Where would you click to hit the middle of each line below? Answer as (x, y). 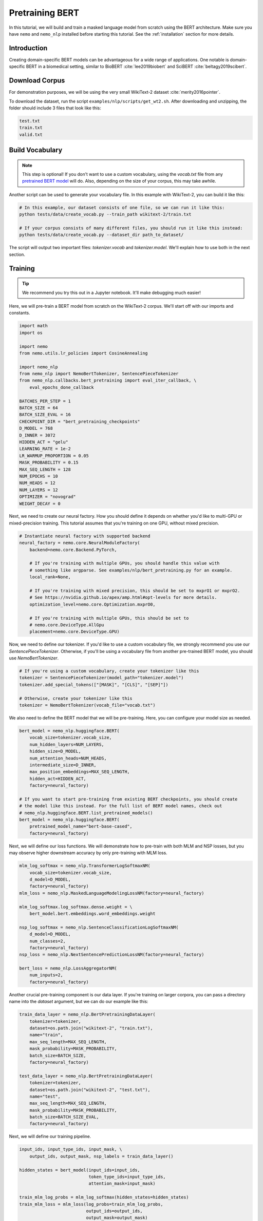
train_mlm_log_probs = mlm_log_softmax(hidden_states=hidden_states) (104, 1197)
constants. (19, 313)
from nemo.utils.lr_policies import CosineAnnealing (84, 353)
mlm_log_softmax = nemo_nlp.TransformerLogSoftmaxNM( (85, 866)
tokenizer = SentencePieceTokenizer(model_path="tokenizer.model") (102, 678)
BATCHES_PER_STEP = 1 (45, 401)
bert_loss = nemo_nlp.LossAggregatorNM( (68, 968)
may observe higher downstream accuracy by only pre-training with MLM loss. (88, 853)
